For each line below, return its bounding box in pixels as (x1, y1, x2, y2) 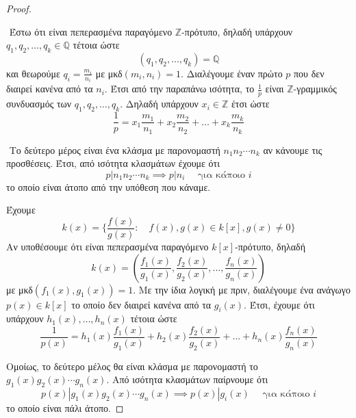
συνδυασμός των (6, 96, 72, 111)
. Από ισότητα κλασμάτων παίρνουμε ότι (106, 372, 268, 387)
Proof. (6, 1, 31, 15)
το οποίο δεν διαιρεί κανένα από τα (71, 297, 212, 311)
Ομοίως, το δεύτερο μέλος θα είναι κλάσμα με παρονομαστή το (6, 358, 258, 373)
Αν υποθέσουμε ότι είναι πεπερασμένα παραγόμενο (6, 239, 209, 254)
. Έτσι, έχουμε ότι (244, 297, 315, 311)
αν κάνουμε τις (263, 142, 322, 157)
